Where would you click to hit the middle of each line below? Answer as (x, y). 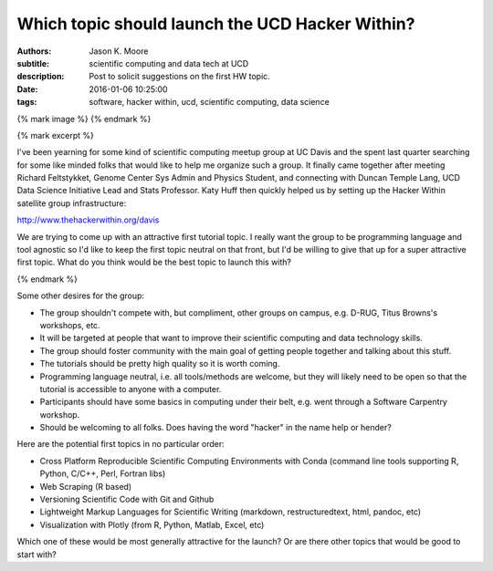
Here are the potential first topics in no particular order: (121, 444)
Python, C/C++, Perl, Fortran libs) (103, 473)
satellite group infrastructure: (72, 203)
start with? (37, 554)
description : (41, 77)
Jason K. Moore (119, 51)
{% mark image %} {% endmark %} (84, 119)
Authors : (34, 51)
